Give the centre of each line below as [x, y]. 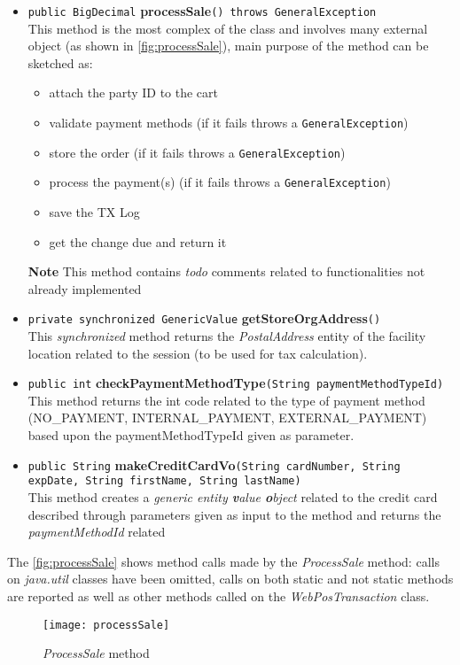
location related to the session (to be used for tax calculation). [198, 353]
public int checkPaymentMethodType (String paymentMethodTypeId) [236, 383]
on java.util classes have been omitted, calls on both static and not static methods [230, 579]
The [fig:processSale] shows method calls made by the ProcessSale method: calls [223, 561]
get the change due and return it [138, 241]
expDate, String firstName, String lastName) [164, 481]
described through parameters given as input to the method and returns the [234, 514]
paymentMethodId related [97, 532]
